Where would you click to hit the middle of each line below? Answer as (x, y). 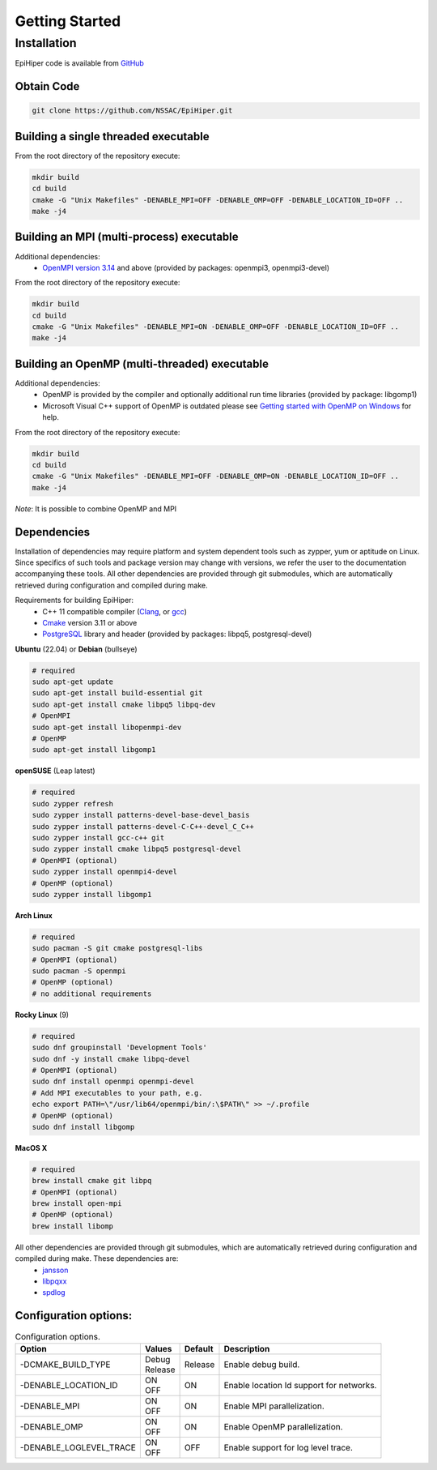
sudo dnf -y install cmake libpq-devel (111, 1059)
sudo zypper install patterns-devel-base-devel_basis (141, 815)
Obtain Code (47, 86)
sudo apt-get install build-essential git (117, 693)
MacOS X (31, 1147)
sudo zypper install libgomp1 (92, 894)
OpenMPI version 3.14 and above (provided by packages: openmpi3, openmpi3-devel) (186, 267)
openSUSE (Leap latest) (55, 771)
